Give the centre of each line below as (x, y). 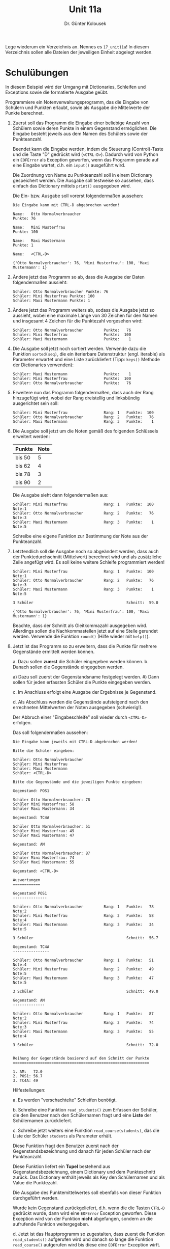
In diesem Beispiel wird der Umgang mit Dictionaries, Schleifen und (76, 87)
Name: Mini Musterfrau (39, 227)
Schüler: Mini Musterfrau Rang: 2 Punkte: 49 (83, 969)
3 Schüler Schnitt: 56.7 (85, 938)
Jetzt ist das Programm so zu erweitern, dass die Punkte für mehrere (85, 646)
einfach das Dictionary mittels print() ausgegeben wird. (72, 186)
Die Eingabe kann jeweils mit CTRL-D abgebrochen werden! (75, 742)
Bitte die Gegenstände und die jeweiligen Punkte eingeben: (77, 782)
